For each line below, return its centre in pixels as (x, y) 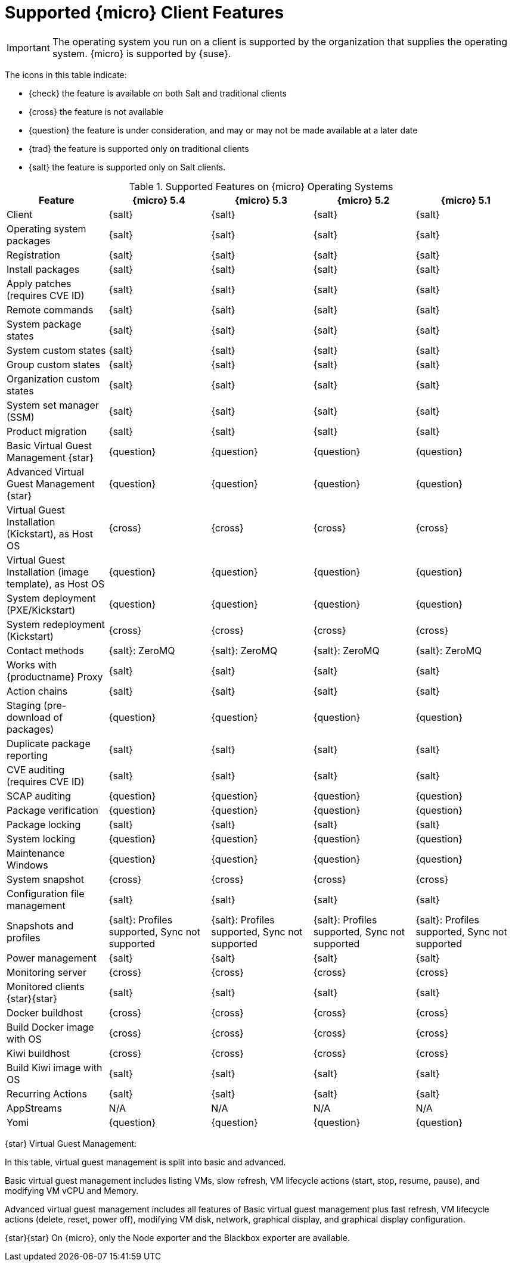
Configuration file (46, 893)
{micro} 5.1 (466, 200)
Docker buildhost (45, 1013)
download (29, 717)
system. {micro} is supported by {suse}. (142, 53)
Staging (24, 705)
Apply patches (39, 283)
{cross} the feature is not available (96, 111)
